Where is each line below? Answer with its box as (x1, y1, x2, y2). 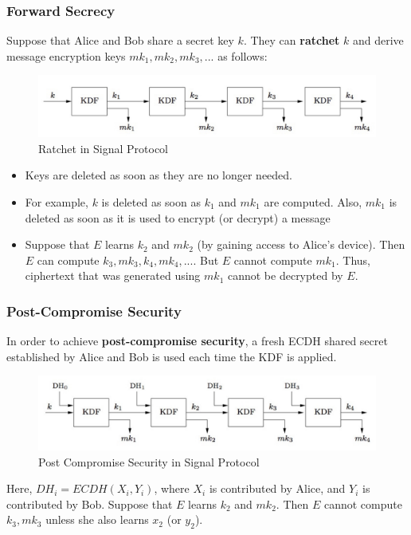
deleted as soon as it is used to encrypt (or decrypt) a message (25, 209, 331, 226)
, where (154, 480, 190, 497)
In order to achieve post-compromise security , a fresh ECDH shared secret (6, 332, 388, 349)
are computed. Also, (264, 194, 362, 210)
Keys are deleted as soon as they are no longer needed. (25, 167, 293, 183)
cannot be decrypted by (227, 267, 343, 284)
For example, (25, 194, 88, 210)
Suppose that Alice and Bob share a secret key (6, 32, 234, 49)
